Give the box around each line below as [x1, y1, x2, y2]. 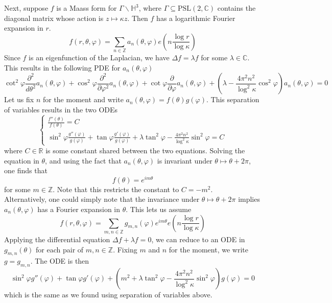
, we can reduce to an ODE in [151, 234, 245, 244]
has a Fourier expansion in [37, 204, 121, 215]
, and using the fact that [45, 155, 122, 166]
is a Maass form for [56, 3, 117, 13]
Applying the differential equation [4, 234, 110, 244]
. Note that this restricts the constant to [53, 183, 179, 194]
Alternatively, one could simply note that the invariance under [4, 194, 200, 204]
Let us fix [4, 94, 34, 105]
